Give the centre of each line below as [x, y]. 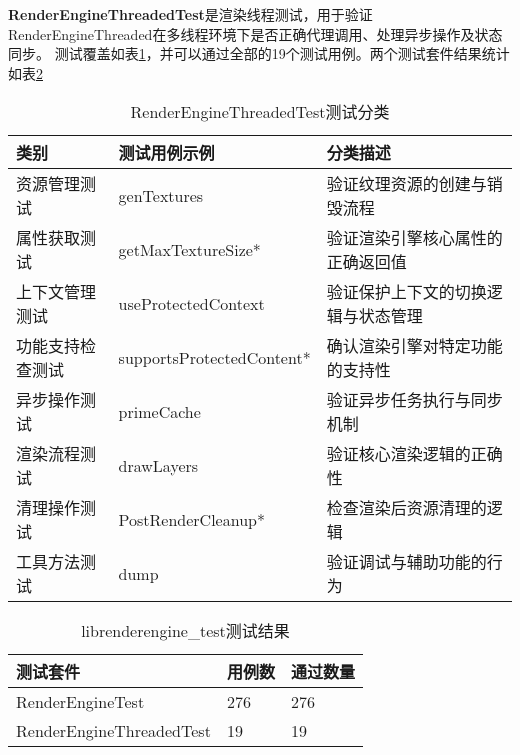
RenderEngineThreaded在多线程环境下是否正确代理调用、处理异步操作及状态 [255, 33]
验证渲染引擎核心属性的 [414, 238]
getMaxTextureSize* [189, 249]
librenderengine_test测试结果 [185, 631]
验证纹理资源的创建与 [406, 184]
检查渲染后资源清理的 [406, 508]
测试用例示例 [166, 153]
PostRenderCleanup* [191, 519]
